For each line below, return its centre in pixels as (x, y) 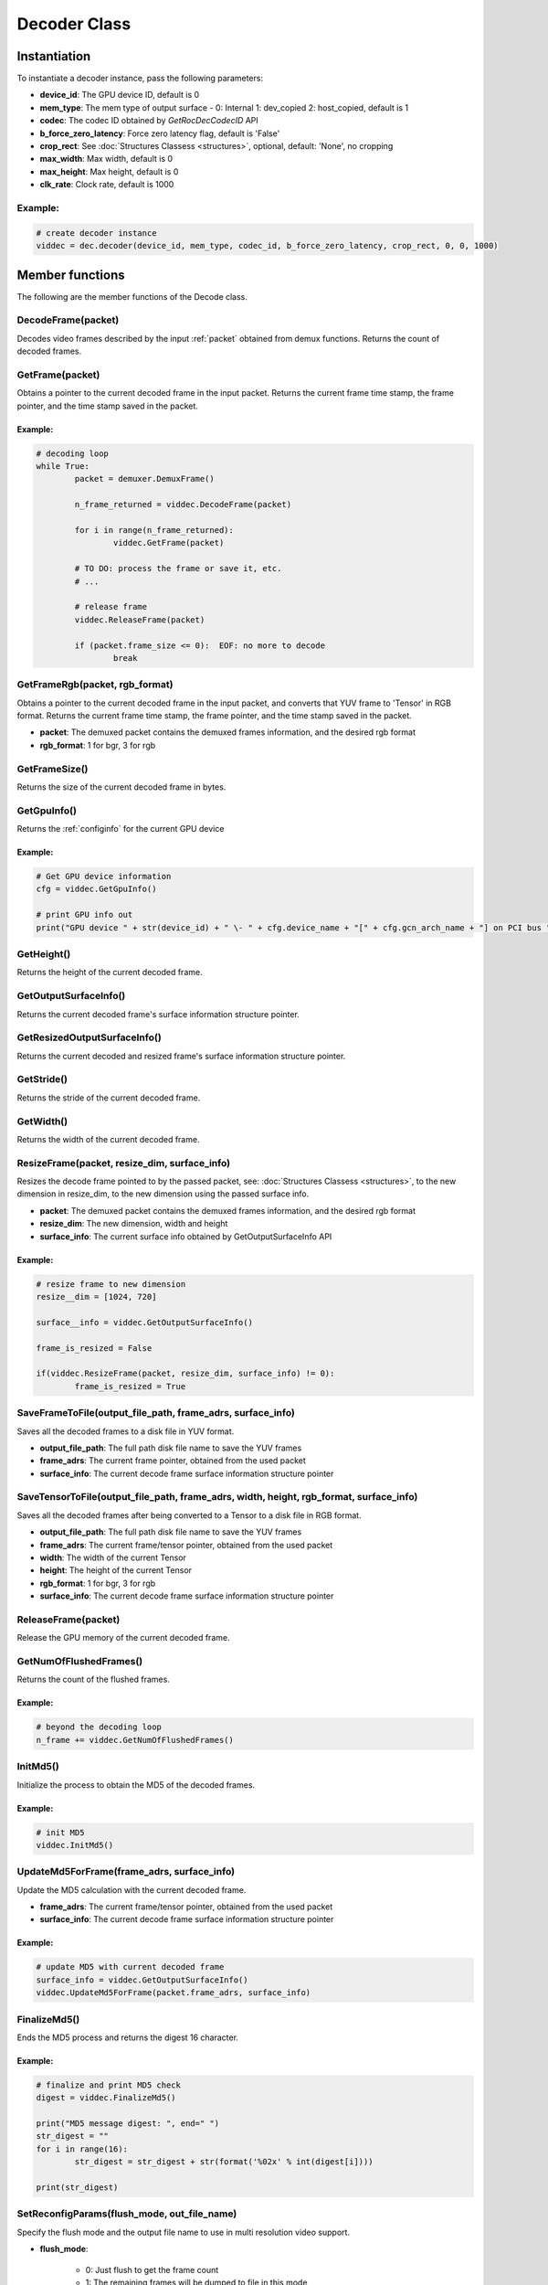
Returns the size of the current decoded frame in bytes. (121, 787)
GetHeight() (44, 954)
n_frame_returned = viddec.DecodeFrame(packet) (183, 505)
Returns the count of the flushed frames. (94, 1679)
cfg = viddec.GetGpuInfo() (96, 889)
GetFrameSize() (53, 769)
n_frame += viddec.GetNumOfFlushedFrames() (135, 1740)
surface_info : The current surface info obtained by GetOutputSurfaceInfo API (186, 1236)
